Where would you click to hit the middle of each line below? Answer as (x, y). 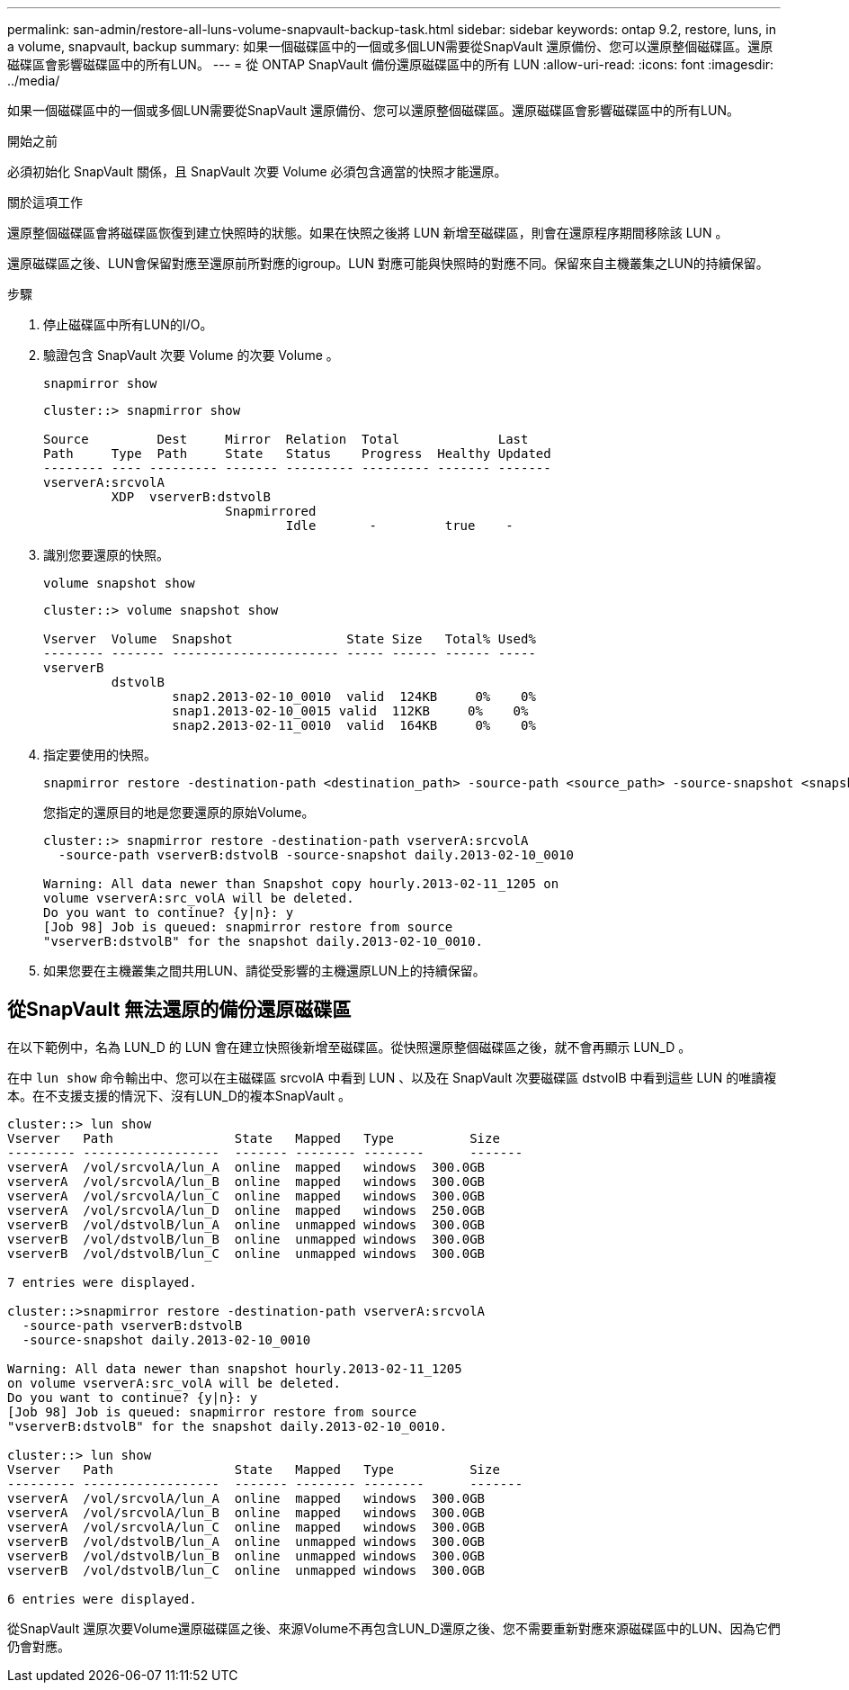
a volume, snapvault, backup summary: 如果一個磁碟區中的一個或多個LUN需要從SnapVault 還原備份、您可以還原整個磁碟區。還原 (390, 46)
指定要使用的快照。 (100, 755)
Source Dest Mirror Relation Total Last (286, 439)
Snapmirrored (271, 511)
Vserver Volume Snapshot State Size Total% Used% (290, 639)
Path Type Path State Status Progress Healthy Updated (297, 454)
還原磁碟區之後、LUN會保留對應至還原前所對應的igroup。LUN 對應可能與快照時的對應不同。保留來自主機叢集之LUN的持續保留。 (388, 263)
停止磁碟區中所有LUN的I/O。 (128, 324)
